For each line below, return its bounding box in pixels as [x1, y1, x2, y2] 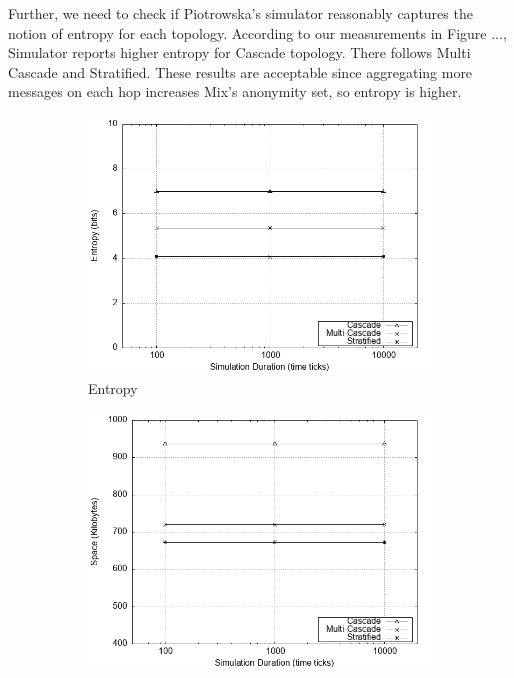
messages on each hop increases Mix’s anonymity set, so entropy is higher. [8, 81, 462, 102]
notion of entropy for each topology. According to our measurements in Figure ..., [8, 22, 507, 43]
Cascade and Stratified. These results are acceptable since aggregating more [8, 61, 473, 82]
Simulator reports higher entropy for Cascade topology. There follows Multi [8, 42, 471, 63]
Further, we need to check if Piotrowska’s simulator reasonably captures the [8, 3, 473, 23]
